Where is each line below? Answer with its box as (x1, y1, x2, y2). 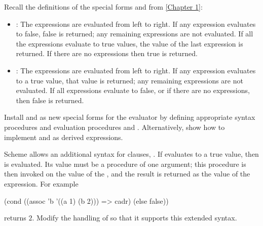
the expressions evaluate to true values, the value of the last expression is (16, 38, 243, 49)
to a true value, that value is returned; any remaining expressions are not (16, 75, 243, 85)
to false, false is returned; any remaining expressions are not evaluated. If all (16, 28, 253, 39)
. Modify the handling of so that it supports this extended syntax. (32, 212, 237, 223)
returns (4, 212, 26, 223)
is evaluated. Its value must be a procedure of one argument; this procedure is (4, 158, 246, 169)
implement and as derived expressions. (4, 131, 123, 142)
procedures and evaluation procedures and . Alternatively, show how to (4, 121, 225, 132)
